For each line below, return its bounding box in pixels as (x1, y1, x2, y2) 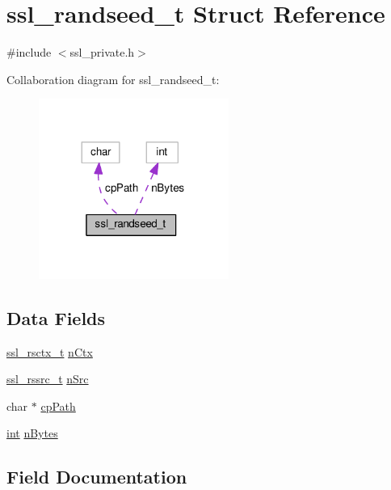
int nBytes (6, 425, 58, 441)
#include (6, 44, 52, 61)
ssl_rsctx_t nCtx (6, 343, 93, 360)
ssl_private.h (69, 44, 135, 61)
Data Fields (6, 305, 106, 330)
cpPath (40, 397, 76, 414)
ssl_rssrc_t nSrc (6, 370, 89, 387)
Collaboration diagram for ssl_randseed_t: (6, 70, 220, 87)
